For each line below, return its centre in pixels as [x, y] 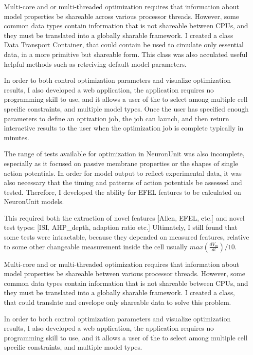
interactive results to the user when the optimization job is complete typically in [124, 128]
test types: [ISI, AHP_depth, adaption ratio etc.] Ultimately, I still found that [121, 227]
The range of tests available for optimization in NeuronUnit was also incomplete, [124, 154]
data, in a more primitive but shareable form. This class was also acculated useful [126, 54]
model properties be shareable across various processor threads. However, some [122, 16]
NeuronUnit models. [34, 201]
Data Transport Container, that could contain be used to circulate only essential [124, 45]
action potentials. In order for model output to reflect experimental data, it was [123, 173]
